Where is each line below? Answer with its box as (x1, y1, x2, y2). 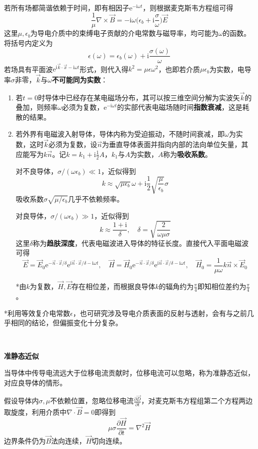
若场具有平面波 (4, 64, 53, 74)
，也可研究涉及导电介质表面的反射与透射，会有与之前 (73, 307, 247, 318)
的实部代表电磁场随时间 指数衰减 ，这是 (117, 102, 243, 112)
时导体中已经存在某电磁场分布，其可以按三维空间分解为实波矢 (38, 92, 240, 102)
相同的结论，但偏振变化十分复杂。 (10, 317, 122, 328)
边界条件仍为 (4, 435, 46, 446)
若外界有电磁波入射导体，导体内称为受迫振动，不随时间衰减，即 (15, 128, 225, 139)
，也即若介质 (158, 64, 200, 74)
